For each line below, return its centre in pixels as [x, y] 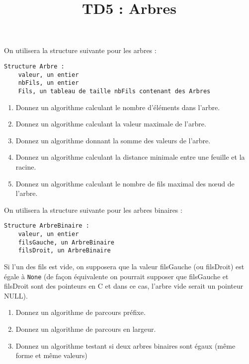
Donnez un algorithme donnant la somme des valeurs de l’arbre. [113, 140]
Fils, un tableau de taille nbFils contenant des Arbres [114, 91]
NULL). [16, 295]
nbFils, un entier [48, 83]
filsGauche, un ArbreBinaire [66, 242]
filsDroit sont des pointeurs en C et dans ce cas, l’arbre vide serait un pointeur [124, 286]
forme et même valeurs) [51, 355]
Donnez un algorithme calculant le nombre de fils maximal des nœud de [125, 183]
